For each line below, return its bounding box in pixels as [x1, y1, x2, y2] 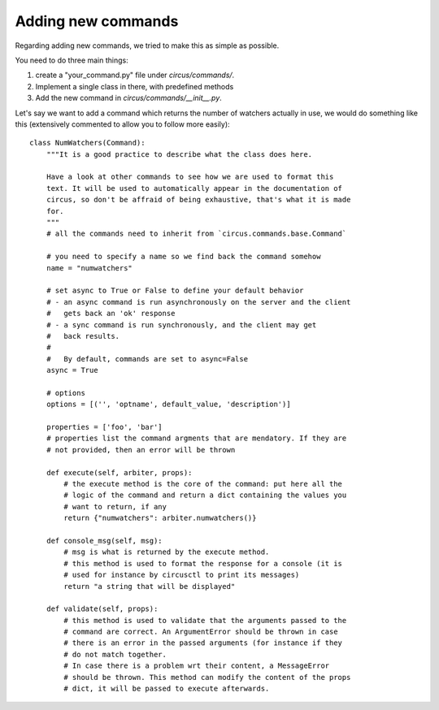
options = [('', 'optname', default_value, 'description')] [46, 400, 292, 409]
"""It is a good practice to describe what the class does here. [46, 149, 313, 158]
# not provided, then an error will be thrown [46, 445, 236, 454]
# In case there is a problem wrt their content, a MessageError [63, 661, 330, 670]
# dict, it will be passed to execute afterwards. [63, 684, 270, 694]
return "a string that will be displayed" [63, 582, 236, 591]
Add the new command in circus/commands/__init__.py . [35, 93, 223, 103]
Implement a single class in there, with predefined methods [35, 81, 234, 91]
